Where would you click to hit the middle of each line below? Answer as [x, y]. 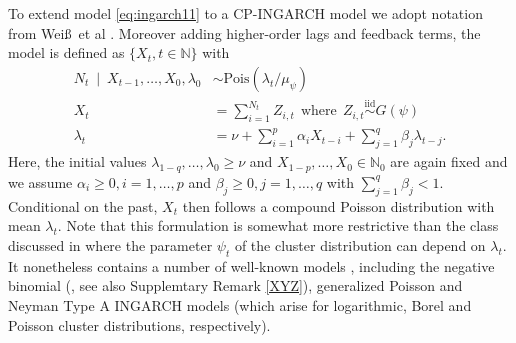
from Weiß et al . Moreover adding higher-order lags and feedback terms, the [244, 32]
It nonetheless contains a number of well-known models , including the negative [251, 265]
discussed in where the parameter [110, 244]
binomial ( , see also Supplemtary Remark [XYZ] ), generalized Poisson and [235, 285]
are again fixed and [449, 161]
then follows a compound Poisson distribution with [338, 205]
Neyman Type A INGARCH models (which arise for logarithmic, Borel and [240, 304]
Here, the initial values [77, 161]
